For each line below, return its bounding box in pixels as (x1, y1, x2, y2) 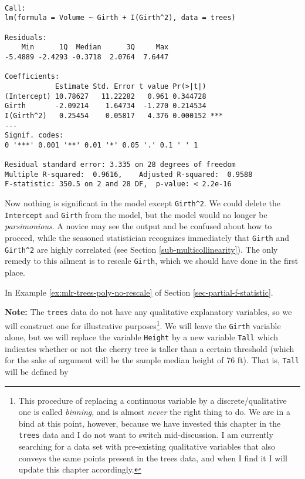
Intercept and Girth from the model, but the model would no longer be (5, 208, 267, 220)
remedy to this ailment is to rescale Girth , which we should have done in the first (5, 254, 299, 267)
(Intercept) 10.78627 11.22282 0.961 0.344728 (5, 92, 206, 101)
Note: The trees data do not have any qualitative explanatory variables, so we (5, 306, 292, 318)
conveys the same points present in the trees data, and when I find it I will (18, 451, 287, 464)
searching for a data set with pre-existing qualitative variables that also (18, 440, 276, 453)
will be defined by (5, 366, 69, 378)
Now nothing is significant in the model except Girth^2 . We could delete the (5, 197, 280, 209)
